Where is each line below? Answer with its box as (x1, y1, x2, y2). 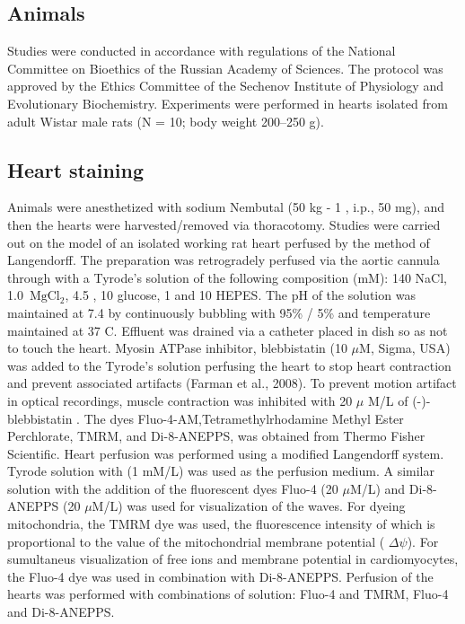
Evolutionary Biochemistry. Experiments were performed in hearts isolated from (7, 93, 448, 112)
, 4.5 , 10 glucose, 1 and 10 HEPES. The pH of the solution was (65, 286, 416, 304)
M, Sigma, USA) (359, 338, 451, 357)
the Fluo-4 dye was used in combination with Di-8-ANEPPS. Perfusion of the (7, 567, 434, 585)
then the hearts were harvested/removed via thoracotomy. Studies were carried (7, 215, 441, 233)
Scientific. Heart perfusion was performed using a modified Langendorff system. (7, 444, 444, 462)
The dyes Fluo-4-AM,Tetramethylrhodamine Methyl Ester (83, 409, 404, 427)
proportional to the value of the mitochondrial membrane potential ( (7, 532, 385, 550)
